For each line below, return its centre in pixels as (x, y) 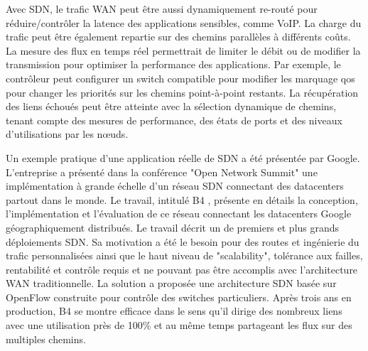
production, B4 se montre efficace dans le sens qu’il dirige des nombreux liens (174, 311)
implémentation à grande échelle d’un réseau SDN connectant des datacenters (175, 186)
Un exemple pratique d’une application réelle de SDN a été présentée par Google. (183, 157)
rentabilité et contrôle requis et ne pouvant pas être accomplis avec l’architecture (182, 269)
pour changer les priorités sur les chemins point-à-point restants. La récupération (182, 92)
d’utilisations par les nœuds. (67, 134)
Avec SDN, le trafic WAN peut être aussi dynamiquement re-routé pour (162, 9)
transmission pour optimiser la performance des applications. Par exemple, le (173, 64)
